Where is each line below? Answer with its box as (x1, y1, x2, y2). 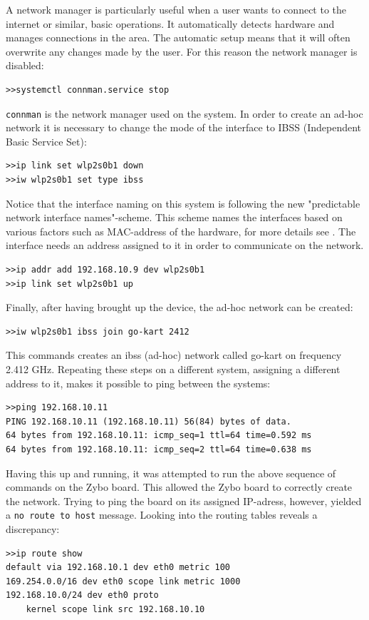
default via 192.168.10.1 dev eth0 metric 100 (6, 562, 230, 573)
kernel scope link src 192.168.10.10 (26, 604, 205, 614)
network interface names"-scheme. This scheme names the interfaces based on (6, 210, 343, 225)
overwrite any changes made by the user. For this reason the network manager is (6, 44, 358, 59)
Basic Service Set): (6, 133, 87, 148)
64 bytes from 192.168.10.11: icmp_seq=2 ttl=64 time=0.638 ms (6, 444, 312, 454)
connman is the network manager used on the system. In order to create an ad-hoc (6, 106, 363, 121)
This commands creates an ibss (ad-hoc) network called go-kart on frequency (6, 347, 342, 362)
